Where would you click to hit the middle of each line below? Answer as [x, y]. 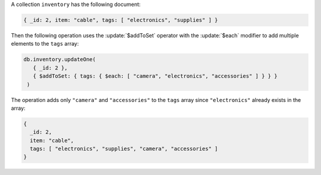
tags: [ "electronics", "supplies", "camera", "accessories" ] [124, 149]
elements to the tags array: [45, 44]
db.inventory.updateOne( [60, 60]
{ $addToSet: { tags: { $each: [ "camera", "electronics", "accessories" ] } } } [155, 76]
